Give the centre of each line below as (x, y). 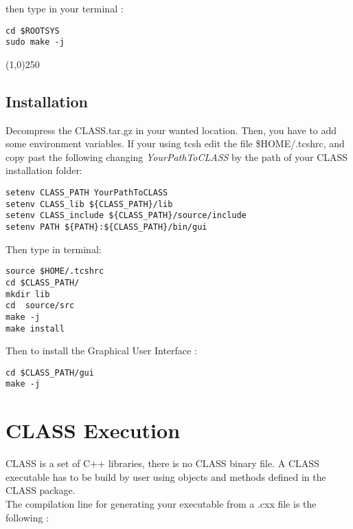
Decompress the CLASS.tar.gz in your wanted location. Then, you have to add (171, 130)
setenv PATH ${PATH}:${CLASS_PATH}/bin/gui (106, 227)
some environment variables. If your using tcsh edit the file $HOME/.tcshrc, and (175, 143)
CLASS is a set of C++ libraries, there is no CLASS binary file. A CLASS (162, 463)
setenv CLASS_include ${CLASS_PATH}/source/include (126, 216)
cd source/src (40, 306)
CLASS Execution (93, 430)
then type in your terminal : (65, 8)
